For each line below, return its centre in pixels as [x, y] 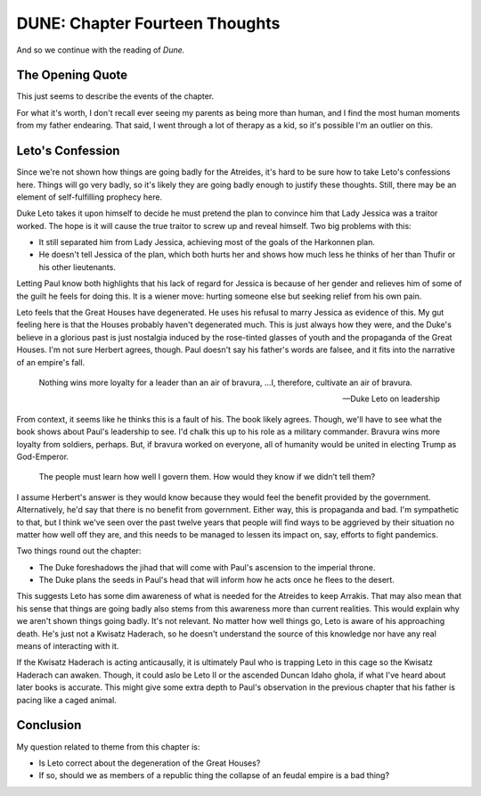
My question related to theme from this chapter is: [108, 747]
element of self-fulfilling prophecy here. [90, 197]
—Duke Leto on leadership [391, 399]
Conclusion [49, 725]
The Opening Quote [72, 75]
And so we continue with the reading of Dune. [101, 50]
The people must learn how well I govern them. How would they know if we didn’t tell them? [207, 477]
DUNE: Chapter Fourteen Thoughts [148, 23]
